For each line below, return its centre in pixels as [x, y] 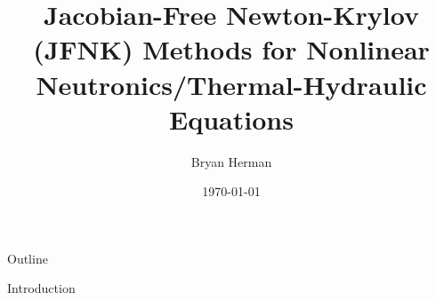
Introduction [41, 288]
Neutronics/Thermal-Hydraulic [231, 84]
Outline [28, 258]
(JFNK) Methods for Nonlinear [231, 49]
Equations [231, 118]
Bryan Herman [231, 161]
